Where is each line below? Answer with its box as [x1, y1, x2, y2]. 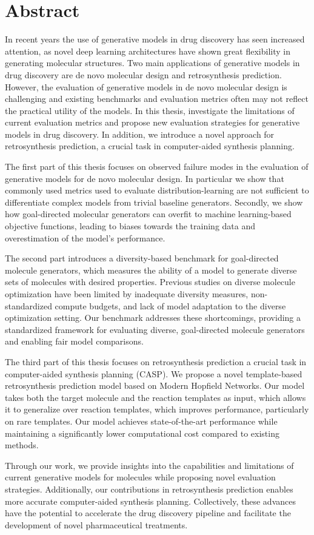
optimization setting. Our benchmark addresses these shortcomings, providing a [5, 311, 301, 324]
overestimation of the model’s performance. [5, 231, 165, 244]
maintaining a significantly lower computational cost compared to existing [5, 426, 279, 439]
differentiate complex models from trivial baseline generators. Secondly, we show [5, 195, 303, 208]
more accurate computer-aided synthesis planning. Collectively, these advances [5, 494, 296, 507]
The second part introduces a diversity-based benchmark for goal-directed [5, 252, 279, 264]
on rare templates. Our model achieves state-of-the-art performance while [5, 414, 278, 427]
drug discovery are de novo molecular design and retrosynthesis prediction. [5, 68, 282, 81]
